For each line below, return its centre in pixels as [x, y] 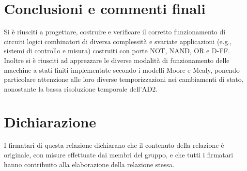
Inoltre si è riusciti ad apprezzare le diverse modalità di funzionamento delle [117, 60]
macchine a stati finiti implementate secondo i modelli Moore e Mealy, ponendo [122, 70]
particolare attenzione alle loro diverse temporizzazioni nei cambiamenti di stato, [124, 79]
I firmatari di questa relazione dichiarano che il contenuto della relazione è [114, 145]
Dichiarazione [50, 122]
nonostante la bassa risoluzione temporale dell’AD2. [81, 88]
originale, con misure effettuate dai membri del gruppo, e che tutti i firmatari [119, 155]
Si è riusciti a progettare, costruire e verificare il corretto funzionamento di [115, 32]
